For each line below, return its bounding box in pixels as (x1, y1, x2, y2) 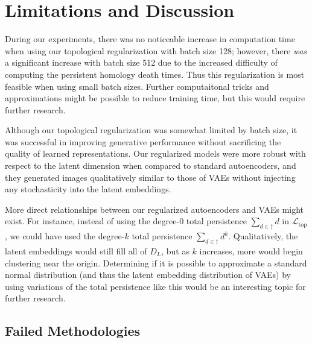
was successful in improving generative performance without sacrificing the (5, 135, 281, 148)
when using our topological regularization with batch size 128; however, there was (5, 44, 307, 57)
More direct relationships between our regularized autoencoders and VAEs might (5, 203, 304, 215)
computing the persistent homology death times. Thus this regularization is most (5, 68, 305, 80)
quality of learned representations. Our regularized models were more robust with (5, 147, 306, 160)
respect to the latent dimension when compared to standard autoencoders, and (5, 159, 296, 172)
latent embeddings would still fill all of (5, 245, 147, 257)
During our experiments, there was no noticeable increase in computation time (5, 33, 295, 45)
